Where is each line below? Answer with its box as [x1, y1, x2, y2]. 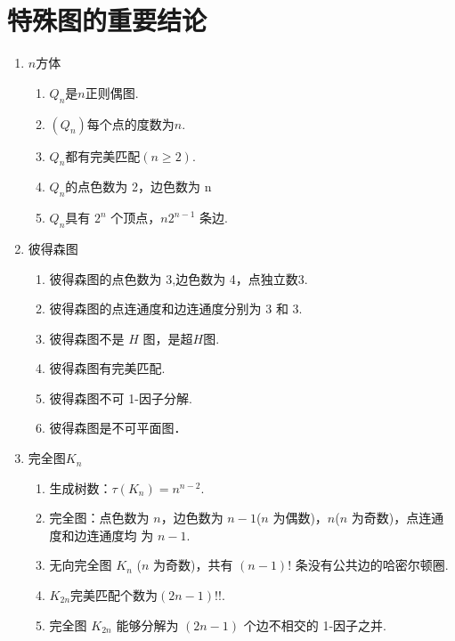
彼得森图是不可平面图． [49, 418, 187, 437]
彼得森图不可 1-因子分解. [49, 388, 192, 407]
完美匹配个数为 [70, 586, 158, 604]
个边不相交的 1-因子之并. [243, 615, 386, 634]
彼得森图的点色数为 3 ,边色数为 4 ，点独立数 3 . [49, 269, 308, 288]
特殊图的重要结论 [7, 2, 207, 38]
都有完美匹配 [65, 146, 141, 165]
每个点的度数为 [86, 114, 175, 133]
